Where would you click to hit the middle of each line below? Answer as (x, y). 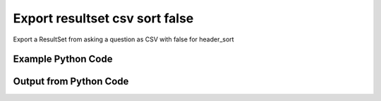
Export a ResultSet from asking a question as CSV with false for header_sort (123, 39)
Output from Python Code (71, 82)
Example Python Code (63, 59)
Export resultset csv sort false (103, 18)
